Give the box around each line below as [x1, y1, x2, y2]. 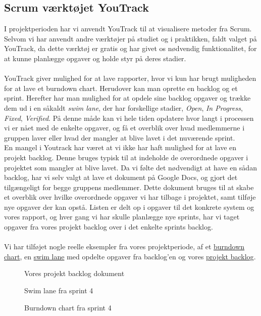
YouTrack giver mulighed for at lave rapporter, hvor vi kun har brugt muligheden [4, 73, 256, 83]
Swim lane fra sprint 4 [24, 285, 93, 296]
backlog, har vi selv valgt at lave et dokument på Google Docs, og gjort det [4, 172, 238, 183]
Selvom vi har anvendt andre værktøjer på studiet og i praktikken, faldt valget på [4, 33, 257, 43]
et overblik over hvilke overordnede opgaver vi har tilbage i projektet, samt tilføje [4, 192, 256, 202]
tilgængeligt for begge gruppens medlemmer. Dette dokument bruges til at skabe [4, 182, 254, 192]
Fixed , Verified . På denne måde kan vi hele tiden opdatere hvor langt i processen [4, 112, 254, 123]
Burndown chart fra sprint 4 [24, 302, 112, 312]
